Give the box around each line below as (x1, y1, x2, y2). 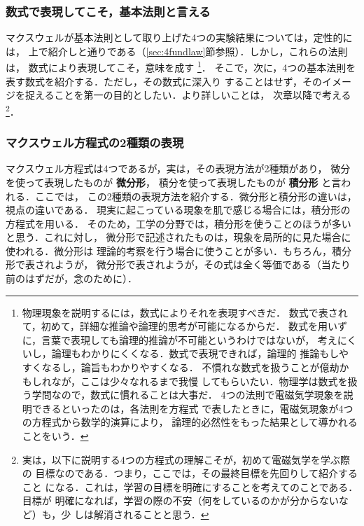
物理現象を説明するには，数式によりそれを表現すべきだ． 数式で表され (22, 305, 348, 319)
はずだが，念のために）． (24, 271, 138, 286)
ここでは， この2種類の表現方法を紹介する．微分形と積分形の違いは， (34, 188, 357, 203)
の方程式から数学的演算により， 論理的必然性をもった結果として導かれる (22, 415, 358, 429)
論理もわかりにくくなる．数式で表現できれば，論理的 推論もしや (51, 346, 349, 361)
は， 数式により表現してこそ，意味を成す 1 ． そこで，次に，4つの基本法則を (6, 58, 356, 75)
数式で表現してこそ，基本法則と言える (6, 2, 211, 20)
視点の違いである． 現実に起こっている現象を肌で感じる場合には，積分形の (6, 202, 351, 217)
